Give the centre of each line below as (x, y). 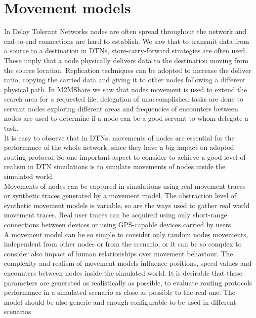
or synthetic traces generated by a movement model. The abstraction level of (120, 195)
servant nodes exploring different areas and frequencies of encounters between (121, 108)
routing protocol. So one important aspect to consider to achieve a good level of (125, 157)
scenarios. (19, 311)
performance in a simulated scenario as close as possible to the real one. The (120, 292)
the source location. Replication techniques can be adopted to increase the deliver (128, 70)
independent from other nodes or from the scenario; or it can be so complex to (123, 244)
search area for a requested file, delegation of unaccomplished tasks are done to (124, 99)
